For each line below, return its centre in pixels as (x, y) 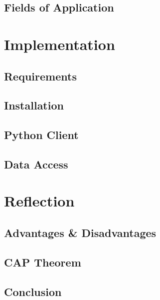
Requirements (40, 76)
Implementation (60, 44)
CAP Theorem (43, 262)
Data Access (36, 164)
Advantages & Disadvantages (80, 233)
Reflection (39, 201)
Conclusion (33, 291)
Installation (34, 105)
